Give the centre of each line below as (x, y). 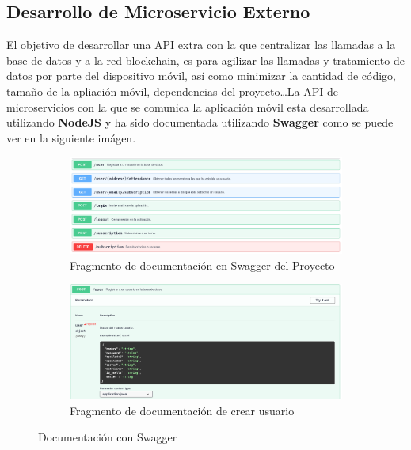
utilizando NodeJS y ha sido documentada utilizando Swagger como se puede (200, 122)
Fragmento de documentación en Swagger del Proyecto (202, 265)
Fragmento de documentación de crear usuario (182, 410)
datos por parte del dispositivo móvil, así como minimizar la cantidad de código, (201, 76)
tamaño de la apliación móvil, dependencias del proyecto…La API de (172, 91)
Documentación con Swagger (108, 437)
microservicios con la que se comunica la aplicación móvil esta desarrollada (188, 106)
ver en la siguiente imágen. (71, 137)
